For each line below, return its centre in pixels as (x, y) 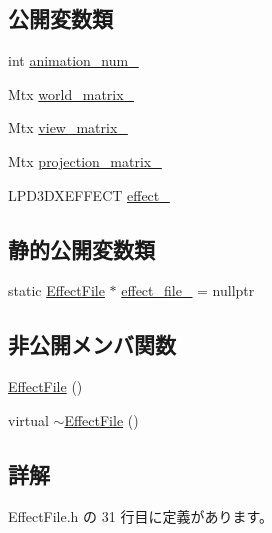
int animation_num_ (73, 60)
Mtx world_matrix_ (71, 93)
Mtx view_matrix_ (68, 127)
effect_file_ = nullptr (188, 290)
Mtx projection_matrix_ (85, 160)
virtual (28, 419)
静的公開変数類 (81, 248)
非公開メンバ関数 (92, 344)
